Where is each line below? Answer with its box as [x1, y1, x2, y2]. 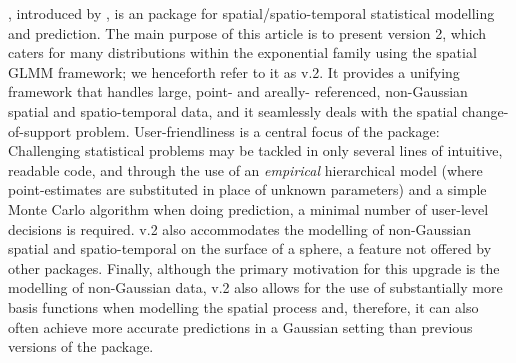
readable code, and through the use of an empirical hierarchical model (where [8, 159, 483, 180]
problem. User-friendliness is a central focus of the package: [75, 120, 440, 141]
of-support [8, 120, 72, 141]
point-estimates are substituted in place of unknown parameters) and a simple [8, 179, 487, 200]
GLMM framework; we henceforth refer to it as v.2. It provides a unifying [8, 61, 460, 82]
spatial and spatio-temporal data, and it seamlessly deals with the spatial [8, 100, 458, 121]
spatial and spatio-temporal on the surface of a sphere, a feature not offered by [8, 238, 492, 259]
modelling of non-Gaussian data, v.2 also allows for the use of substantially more [8, 277, 503, 298]
